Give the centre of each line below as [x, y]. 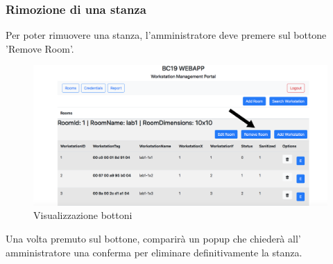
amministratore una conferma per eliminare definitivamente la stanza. [154, 252]
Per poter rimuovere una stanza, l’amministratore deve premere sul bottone [166, 35]
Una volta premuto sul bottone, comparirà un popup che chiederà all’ [153, 239]
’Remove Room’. [40, 48]
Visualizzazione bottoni [83, 215]
